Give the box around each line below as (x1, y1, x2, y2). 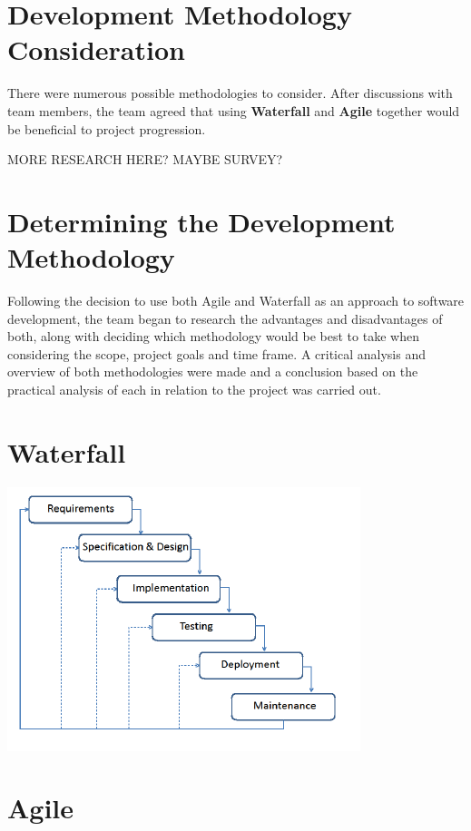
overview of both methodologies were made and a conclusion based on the (7, 362, 418, 381)
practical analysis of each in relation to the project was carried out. (7, 379, 381, 398)
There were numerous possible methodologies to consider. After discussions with (7, 83, 453, 103)
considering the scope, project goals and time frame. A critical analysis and (7, 344, 426, 363)
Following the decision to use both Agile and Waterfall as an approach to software (7, 291, 465, 309)
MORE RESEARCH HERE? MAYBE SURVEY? (7, 150, 283, 169)
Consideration (7, 31, 185, 68)
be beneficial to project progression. (7, 119, 206, 138)
